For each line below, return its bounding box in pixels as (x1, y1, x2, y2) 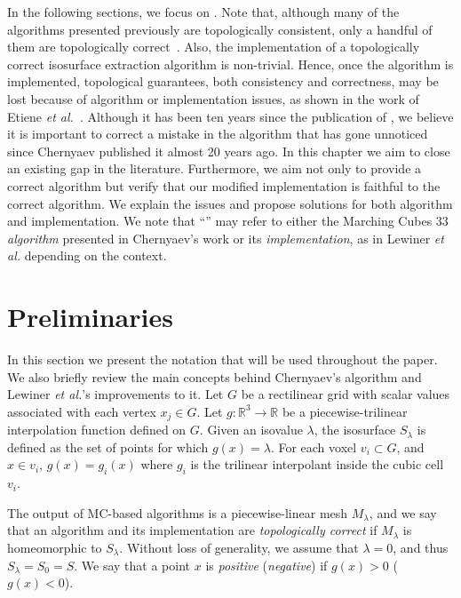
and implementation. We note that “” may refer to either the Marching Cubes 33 (7, 211, 449, 230)
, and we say (369, 503, 437, 522)
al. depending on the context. (7, 246, 167, 265)
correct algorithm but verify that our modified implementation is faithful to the (7, 176, 441, 195)
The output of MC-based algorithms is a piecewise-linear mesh (7, 503, 348, 522)
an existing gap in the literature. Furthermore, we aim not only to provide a (7, 159, 422, 178)
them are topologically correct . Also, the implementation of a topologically (7, 37, 420, 56)
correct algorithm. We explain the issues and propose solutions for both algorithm (7, 194, 453, 212)
